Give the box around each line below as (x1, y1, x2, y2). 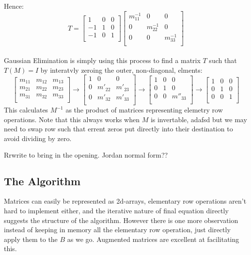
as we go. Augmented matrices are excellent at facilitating (67, 234, 239, 244)
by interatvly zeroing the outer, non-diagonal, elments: (40, 64, 203, 75)
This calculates (4, 105, 48, 115)
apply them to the (4, 234, 58, 244)
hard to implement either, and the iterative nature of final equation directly (4, 206, 229, 216)
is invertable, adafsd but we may (150, 114, 247, 124)
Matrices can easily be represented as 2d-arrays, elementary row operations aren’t (4, 196, 247, 206)
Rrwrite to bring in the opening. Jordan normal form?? (4, 149, 168, 159)
